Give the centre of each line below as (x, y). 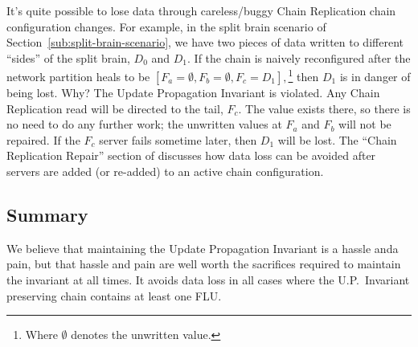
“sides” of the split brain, (68, 57)
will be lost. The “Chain (337, 139)
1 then (303, 76)
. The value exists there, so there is (324, 108)
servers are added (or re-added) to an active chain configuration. (165, 171)
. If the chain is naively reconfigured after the (299, 57)
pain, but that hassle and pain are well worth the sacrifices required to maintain (204, 264)
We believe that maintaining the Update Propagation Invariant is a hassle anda (203, 248)
